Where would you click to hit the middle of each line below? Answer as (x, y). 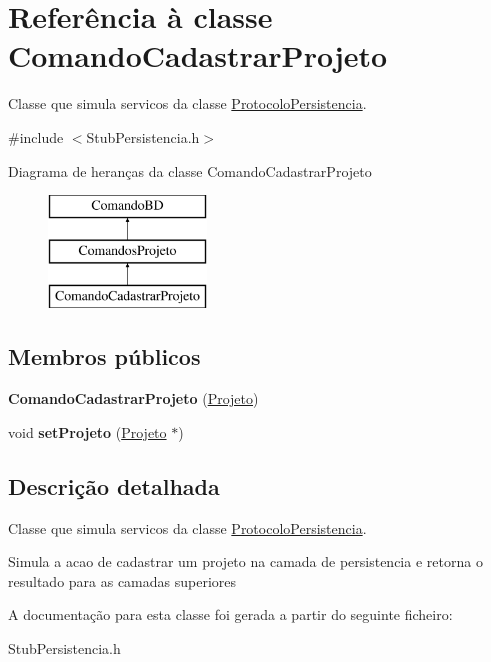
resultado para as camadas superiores (122, 580)
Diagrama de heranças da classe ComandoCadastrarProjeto (190, 170)
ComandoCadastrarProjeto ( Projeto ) (133, 398)
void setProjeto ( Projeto (87, 431)
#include (36, 136)
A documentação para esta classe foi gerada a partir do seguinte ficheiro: (230, 614)
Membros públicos (104, 356)
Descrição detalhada (114, 485)
